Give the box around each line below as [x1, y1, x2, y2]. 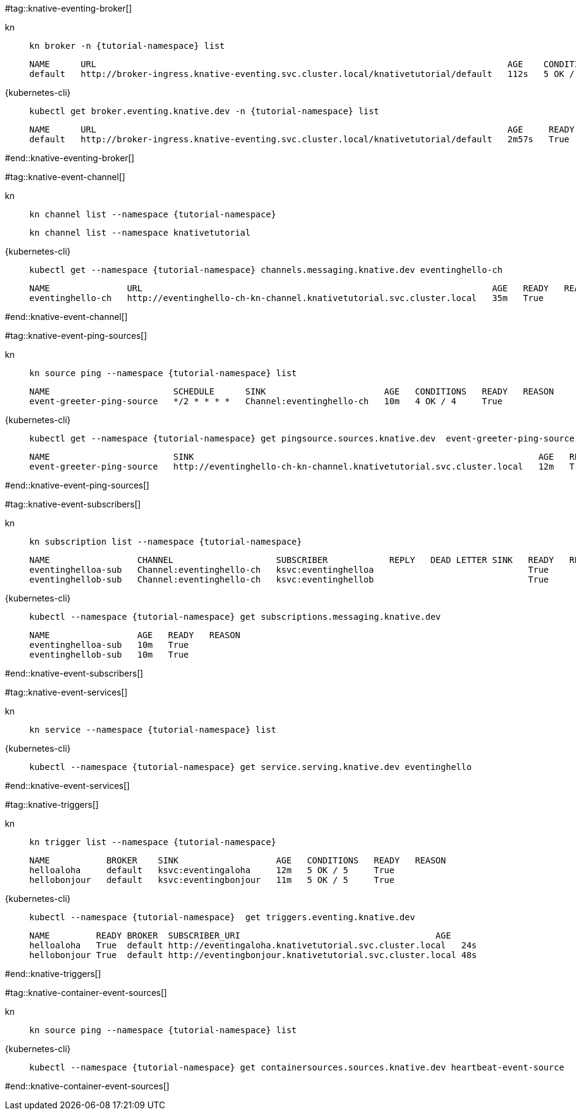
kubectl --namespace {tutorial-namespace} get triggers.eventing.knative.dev [29, 912, 416, 922]
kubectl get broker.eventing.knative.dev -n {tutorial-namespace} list [29, 106, 380, 116]
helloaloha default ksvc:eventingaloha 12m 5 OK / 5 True [29, 865, 395, 875]
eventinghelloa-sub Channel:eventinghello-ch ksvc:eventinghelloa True [29, 565, 549, 575]
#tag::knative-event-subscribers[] [5, 499, 141, 509]
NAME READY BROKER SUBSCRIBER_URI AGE [29, 931, 452, 940]
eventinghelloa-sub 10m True [29, 640, 189, 650]
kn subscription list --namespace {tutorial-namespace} [29, 537, 302, 547]
